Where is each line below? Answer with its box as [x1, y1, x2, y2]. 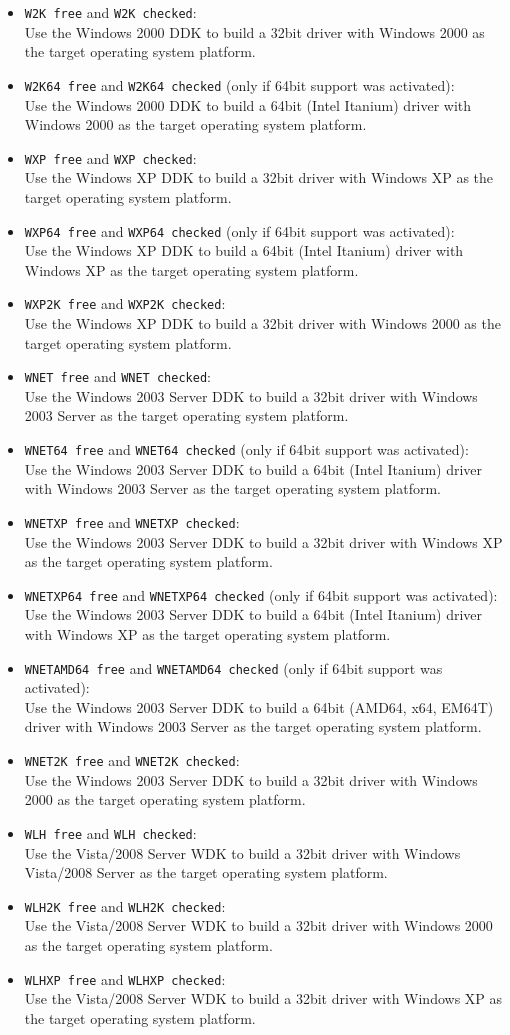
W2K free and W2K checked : [24, 2, 197, 22]
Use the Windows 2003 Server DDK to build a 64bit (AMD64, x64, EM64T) [24, 696, 494, 717]
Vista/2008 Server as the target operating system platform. [24, 862, 388, 883]
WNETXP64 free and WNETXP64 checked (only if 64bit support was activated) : [24, 584, 498, 605]
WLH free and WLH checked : [24, 822, 197, 843]
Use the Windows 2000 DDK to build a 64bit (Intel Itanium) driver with [24, 94, 472, 115]
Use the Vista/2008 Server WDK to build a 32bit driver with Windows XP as [24, 988, 503, 1009]
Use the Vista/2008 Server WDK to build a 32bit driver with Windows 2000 [24, 915, 493, 936]
